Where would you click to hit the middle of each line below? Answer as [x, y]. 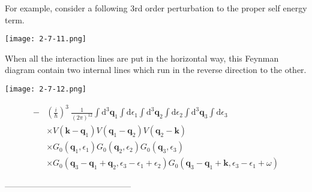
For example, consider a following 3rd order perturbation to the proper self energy [156, 8]
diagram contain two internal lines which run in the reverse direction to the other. [156, 70]
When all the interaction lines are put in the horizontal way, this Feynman [142, 58]
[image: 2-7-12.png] [46, 89]
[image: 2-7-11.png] [46, 39]
